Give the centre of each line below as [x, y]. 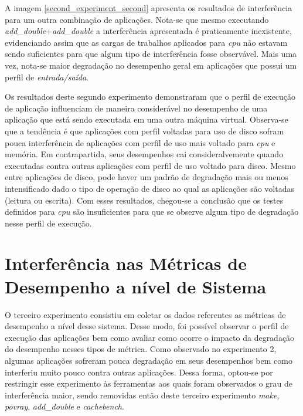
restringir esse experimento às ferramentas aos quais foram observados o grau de [149, 383]
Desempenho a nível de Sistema [136, 286]
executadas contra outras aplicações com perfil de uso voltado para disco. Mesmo [150, 165]
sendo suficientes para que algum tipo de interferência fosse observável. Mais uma [151, 54]
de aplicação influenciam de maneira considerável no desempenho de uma [136, 108]
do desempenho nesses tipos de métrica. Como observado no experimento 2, [141, 349]
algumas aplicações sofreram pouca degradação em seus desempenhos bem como [149, 360]
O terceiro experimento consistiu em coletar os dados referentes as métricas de [145, 314]
